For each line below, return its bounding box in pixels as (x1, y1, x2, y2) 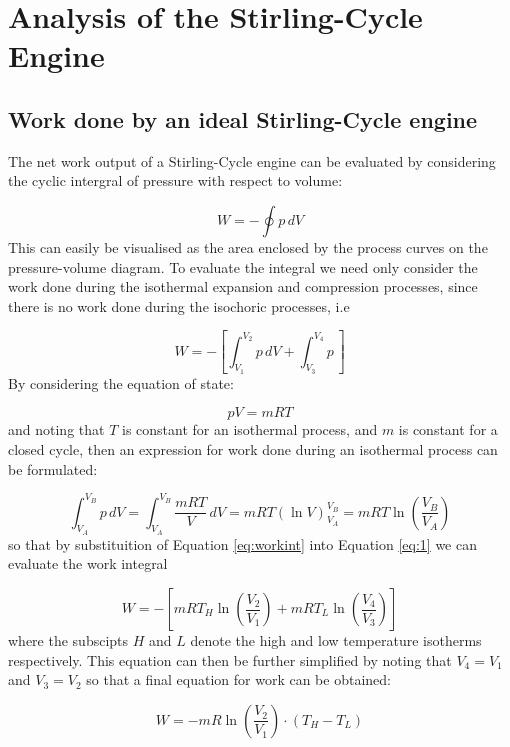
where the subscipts (8, 630, 129, 650)
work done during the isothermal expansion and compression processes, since (8, 276, 478, 297)
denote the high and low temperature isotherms (190, 630, 482, 650)
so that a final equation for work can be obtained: (86, 669, 391, 690)
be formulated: (8, 458, 98, 479)
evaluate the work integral (8, 553, 168, 574)
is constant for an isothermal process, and (121, 419, 378, 440)
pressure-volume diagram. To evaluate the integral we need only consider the (8, 256, 478, 277)
